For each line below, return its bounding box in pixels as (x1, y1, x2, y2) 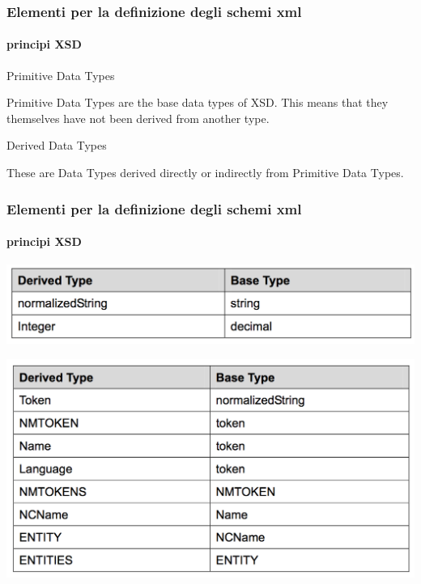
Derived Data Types (6, 137, 107, 154)
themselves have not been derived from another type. (6, 109, 270, 126)
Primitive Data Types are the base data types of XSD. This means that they (6, 94, 389, 111)
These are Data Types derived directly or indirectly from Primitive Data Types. (6, 164, 404, 181)
